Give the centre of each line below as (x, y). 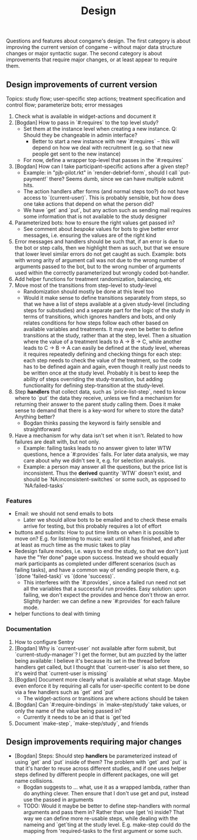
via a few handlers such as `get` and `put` (65, 692)
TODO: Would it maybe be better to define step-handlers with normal (107, 806)
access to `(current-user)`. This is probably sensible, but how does (104, 198)
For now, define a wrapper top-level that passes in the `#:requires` (103, 160)
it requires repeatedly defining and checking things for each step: (102, 354)
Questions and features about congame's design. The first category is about (98, 41)
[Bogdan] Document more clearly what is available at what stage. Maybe (102, 679)
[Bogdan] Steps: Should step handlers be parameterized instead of (96, 756)
